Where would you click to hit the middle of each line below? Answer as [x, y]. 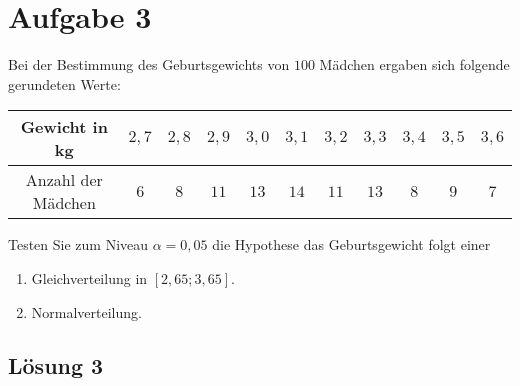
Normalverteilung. [86, 311]
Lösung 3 [56, 365]
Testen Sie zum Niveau [78, 244]
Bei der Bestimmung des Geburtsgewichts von [149, 64]
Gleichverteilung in [89, 277]
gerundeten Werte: [64, 83]
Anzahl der [64, 180]
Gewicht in [64, 127]
